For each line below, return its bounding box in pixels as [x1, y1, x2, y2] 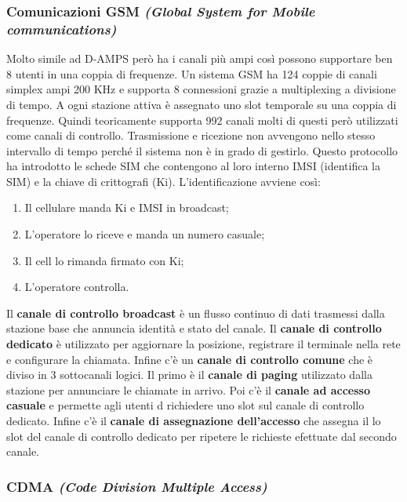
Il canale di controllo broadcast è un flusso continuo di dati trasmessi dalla [6, 304, 385, 321]
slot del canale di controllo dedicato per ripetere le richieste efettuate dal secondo [6, 427, 397, 444]
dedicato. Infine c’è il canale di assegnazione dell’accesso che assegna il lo [6, 413, 381, 429]
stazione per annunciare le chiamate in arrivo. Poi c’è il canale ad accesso [6, 381, 371, 398]
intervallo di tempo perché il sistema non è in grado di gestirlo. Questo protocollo [6, 142, 398, 158]
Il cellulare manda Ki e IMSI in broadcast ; [24, 199, 229, 216]
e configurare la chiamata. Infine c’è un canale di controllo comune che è [6, 351, 373, 367]
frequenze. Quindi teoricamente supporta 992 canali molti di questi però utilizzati [6, 111, 398, 128]
